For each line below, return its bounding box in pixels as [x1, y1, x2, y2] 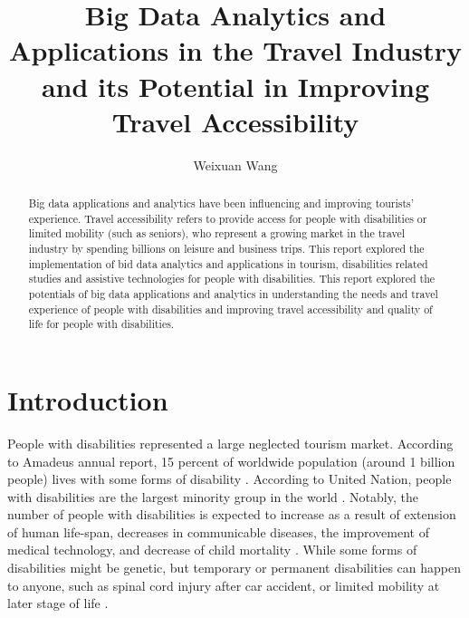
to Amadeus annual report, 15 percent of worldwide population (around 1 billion [7, 451, 455, 470]
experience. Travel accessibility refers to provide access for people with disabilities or [28, 210, 427, 226]
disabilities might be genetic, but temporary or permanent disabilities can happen [7, 558, 462, 577]
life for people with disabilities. [28, 316, 175, 332]
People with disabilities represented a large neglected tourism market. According [7, 433, 454, 452]
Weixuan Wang [193, 155, 278, 174]
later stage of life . [7, 594, 109, 613]
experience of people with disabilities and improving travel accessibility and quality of [28, 301, 433, 316]
